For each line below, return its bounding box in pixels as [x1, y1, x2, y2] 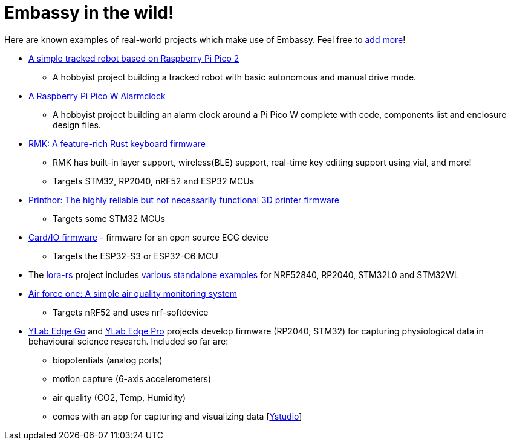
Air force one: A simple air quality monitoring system [28, 288, 238, 299]
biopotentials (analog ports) [53, 354, 163, 365]
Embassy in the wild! [4, 2, 174, 23]
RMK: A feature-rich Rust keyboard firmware [28, 138, 206, 149]
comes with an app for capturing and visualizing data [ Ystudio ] [53, 411, 302, 421]
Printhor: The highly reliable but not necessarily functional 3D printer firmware [28, 194, 340, 205]
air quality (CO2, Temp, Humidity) [53, 392, 186, 403]
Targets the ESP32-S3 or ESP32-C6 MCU [53, 250, 218, 261]
